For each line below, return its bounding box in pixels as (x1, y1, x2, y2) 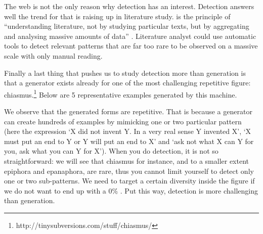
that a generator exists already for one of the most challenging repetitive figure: (4, 77, 251, 88)
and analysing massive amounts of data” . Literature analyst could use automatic (4, 30, 256, 41)
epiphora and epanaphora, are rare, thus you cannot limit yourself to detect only (4, 165, 254, 176)
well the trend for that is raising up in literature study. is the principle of (4, 11, 231, 21)
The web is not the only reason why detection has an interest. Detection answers (4, 1, 254, 11)
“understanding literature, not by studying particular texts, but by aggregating (4, 21, 249, 31)
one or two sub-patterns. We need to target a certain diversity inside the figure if (4, 175, 255, 186)
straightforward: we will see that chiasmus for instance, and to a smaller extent (4, 155, 249, 166)
